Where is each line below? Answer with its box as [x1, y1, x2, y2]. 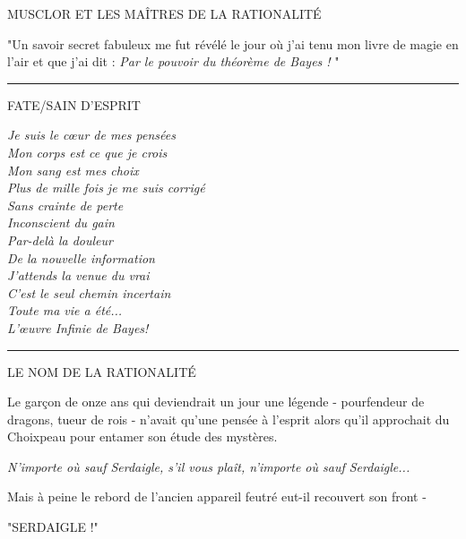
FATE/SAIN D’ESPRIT [7, 95, 141, 114]
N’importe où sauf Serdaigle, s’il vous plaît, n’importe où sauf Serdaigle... [7, 457, 410, 475]
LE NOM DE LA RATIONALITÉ [7, 362, 196, 381]
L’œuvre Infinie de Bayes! [7, 318, 149, 337]
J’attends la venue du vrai [7, 266, 150, 285]
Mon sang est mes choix [7, 160, 139, 179]
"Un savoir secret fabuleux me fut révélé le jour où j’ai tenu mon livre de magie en [7, 34, 459, 53]
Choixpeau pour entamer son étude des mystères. [7, 427, 278, 446]
